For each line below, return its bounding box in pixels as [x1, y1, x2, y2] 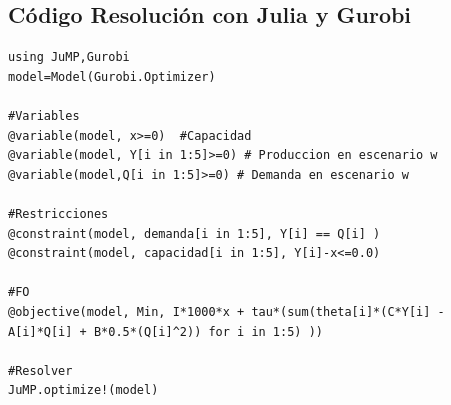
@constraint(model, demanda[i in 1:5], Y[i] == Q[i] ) [8, 226, 381, 241]
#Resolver [8, 363, 73, 378]
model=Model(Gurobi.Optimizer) [8, 69, 216, 84]
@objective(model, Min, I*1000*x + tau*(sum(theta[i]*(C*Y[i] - [8, 304, 445, 319]
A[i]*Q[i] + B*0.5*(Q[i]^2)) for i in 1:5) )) [8, 324, 323, 339]
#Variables [8, 108, 80, 123]
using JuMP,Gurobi [8, 50, 130, 65]
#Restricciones [8, 206, 109, 221]
